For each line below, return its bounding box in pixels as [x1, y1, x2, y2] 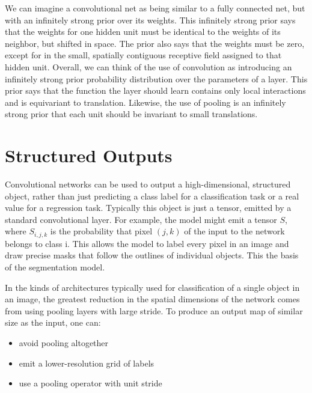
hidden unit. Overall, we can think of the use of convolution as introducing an [5, 60, 292, 73]
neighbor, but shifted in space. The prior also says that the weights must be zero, [5, 37, 305, 49]
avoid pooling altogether [19, 337, 109, 349]
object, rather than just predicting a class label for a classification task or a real [5, 189, 299, 202]
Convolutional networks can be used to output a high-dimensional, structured [5, 178, 291, 190]
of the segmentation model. [5, 261, 105, 273]
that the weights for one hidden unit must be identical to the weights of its [5, 25, 281, 38]
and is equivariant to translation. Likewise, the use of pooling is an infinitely [5, 96, 286, 108]
